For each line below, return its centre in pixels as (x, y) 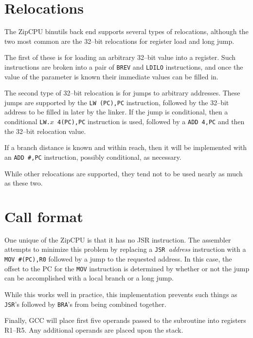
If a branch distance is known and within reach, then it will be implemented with (126, 147)
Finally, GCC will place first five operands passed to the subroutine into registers (125, 320)
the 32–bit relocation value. (45, 131)
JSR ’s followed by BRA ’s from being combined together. (85, 304)
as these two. (24, 183)
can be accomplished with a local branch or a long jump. (89, 278)
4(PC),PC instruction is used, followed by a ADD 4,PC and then (151, 121)
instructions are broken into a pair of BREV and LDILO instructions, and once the (124, 66)
